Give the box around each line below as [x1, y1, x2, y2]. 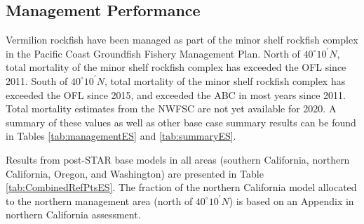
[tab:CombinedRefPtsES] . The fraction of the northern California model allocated [6, 180, 357, 195]
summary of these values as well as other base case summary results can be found [6, 114, 356, 129]
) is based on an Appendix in [229, 193, 354, 208]
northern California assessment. [6, 207, 141, 222]
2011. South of [6, 73, 68, 88]
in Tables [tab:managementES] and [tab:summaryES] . [6, 129, 236, 143]
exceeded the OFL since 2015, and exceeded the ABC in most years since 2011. [6, 87, 346, 102]
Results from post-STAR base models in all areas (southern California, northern [6, 152, 350, 166]
